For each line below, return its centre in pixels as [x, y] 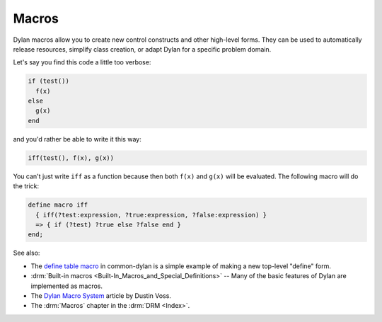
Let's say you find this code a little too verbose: [82, 62]
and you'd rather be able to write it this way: [77, 139]
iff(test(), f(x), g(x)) [71, 158]
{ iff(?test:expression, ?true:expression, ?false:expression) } [151, 215]
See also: [27, 253]
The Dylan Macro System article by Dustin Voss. [101, 295]
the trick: [26, 186]
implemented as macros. [66, 286]
